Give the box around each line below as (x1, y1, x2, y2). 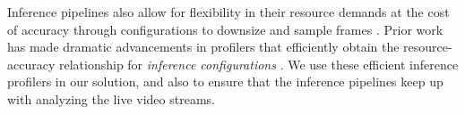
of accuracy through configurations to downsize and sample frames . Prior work (7, 20, 443, 38)
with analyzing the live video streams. (7, 89, 215, 108)
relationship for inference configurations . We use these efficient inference (58, 54, 459, 73)
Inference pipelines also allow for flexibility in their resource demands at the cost (7, 3, 450, 20)
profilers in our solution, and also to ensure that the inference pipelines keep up (7, 72, 443, 91)
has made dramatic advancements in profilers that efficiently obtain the (7, 37, 400, 56)
